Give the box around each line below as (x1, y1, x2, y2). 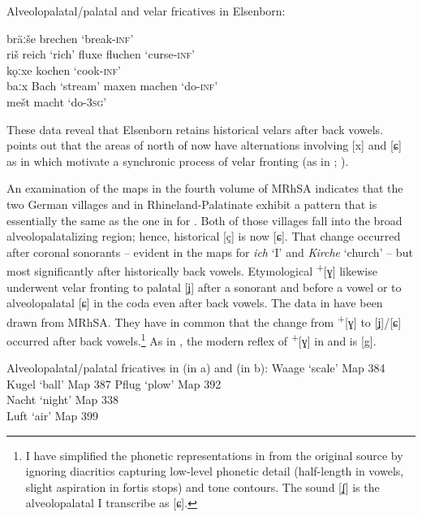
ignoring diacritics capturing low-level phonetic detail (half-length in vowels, (25, 463, 404, 480)
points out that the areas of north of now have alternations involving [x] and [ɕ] (6, 137, 402, 154)
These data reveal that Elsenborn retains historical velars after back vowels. (6, 120, 384, 137)
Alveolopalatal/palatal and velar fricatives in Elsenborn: (6, 2, 286, 19)
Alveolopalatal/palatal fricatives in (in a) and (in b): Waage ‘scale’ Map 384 (6, 359, 385, 376)
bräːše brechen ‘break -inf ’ (6, 29, 134, 46)
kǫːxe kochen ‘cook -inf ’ (6, 61, 121, 78)
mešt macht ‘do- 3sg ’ (6, 93, 107, 110)
